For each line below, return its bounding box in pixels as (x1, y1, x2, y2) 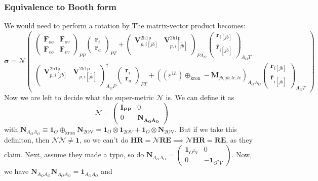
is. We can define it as (166, 92, 234, 102)
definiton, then (4, 134, 50, 145)
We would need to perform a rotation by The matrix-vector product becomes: (4, 20, 246, 31)
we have (4, 166, 29, 176)
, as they (226, 134, 253, 145)
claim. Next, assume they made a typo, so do (4, 149, 144, 160)
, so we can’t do (79, 134, 129, 145)
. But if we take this (175, 123, 237, 134)
